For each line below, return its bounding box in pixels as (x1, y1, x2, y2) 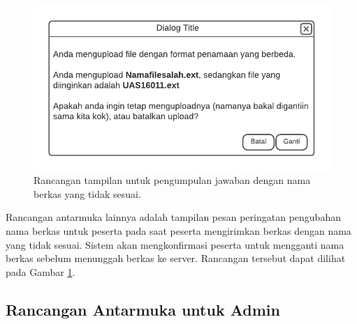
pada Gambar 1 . (6, 264, 75, 279)
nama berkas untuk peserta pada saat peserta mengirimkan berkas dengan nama (6, 224, 351, 238)
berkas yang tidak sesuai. (34, 186, 141, 201)
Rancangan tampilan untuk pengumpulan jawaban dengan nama (34, 173, 311, 187)
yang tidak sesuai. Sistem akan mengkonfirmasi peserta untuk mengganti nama (6, 237, 344, 252)
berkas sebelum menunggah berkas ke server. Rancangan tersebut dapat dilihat (6, 251, 346, 265)
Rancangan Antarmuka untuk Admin (6, 298, 280, 320)
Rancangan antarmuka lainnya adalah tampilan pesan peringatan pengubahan (6, 210, 341, 224)
